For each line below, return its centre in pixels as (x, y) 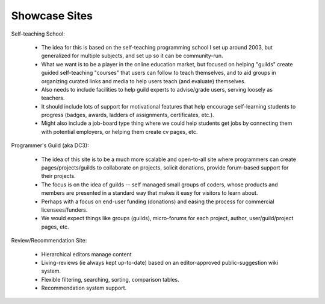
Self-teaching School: (38, 34)
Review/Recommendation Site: (49, 241)
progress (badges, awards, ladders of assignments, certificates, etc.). (128, 115)
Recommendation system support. (84, 288)
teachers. (53, 98)
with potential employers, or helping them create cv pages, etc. (119, 131)
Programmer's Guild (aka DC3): (50, 145)
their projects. (59, 176)
